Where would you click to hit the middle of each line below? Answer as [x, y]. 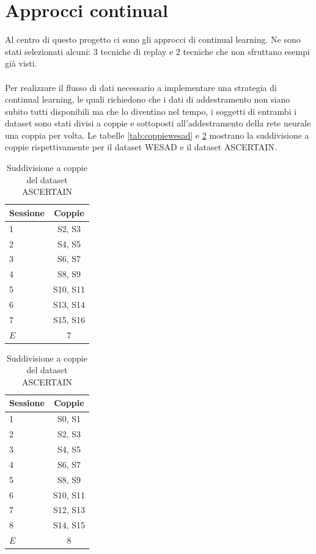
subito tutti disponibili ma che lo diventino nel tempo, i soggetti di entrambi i [151, 111]
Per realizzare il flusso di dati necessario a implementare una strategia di [141, 87]
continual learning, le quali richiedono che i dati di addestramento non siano [148, 99]
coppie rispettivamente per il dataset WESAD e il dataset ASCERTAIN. [141, 147]
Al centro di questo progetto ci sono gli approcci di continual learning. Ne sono [153, 39]
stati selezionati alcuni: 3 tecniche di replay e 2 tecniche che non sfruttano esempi [157, 51]
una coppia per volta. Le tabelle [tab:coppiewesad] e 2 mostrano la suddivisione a [157, 135]
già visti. [21, 63]
